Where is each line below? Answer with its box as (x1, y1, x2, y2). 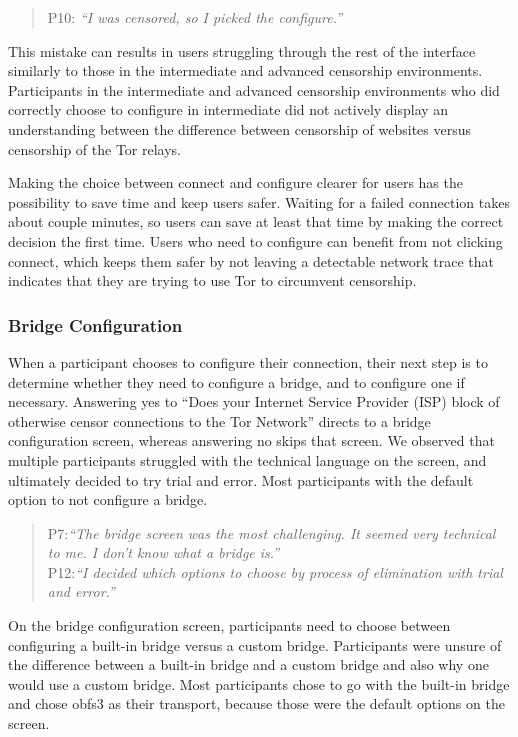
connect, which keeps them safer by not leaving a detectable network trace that (8, 250, 494, 271)
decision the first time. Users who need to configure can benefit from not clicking (8, 230, 503, 251)
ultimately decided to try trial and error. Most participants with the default (8, 469, 474, 490)
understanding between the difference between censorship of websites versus (8, 118, 472, 139)
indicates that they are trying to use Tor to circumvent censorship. (8, 270, 417, 291)
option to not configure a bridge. (8, 489, 208, 510)
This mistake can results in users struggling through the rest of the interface (8, 40, 476, 61)
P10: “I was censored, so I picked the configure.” (47, 7, 343, 27)
